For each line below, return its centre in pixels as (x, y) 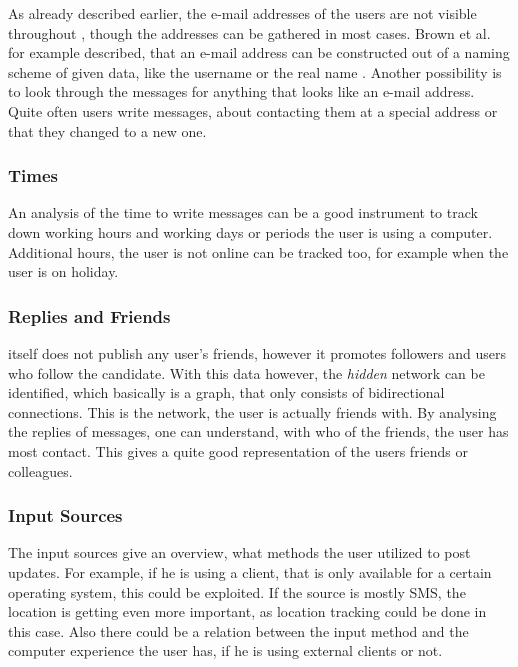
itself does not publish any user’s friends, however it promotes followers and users (257, 352)
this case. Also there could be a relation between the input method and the (238, 630)
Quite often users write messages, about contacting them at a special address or (253, 110)
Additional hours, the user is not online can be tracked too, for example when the (258, 251)
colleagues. (40, 470)
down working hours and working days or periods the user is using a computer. (250, 231)
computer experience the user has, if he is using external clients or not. (225, 650)
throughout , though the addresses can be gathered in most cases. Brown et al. (249, 32)
